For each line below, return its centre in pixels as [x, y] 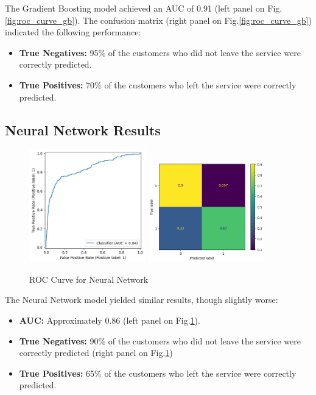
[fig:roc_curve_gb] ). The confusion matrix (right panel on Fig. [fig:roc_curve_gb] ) [158, 20]
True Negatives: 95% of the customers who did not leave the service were [160, 52]
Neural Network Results [83, 130]
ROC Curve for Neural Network [89, 279]
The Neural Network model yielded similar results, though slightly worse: [142, 300]
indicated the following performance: [73, 32]
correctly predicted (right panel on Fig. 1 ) [96, 353]
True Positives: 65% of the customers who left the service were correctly [158, 373]
